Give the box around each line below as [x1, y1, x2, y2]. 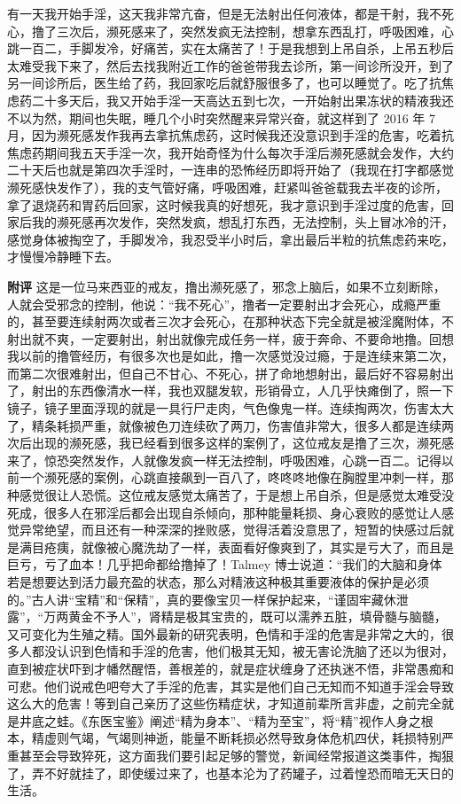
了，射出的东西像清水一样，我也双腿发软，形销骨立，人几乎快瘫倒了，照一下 [7, 381, 454, 400]
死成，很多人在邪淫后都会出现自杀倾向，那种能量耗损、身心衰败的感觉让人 [7, 503, 441, 521]
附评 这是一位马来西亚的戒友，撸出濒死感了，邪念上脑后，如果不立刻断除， [7, 277, 446, 295]
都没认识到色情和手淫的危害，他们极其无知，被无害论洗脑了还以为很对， [31, 642, 454, 660]
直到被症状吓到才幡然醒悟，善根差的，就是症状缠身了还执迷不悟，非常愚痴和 [7, 659, 454, 677]
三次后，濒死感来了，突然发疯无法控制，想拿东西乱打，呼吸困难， [56, 21, 441, 40]
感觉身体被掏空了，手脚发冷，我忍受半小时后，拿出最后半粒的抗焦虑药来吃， [7, 230, 454, 248]
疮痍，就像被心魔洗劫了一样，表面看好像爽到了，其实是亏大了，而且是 [43, 537, 454, 556]
